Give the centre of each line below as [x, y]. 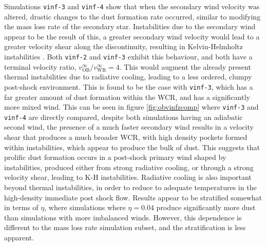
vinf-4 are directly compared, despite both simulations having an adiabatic [123, 117]
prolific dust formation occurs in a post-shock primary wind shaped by [115, 157]
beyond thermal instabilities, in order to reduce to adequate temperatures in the [130, 187]
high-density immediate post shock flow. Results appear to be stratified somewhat [133, 197]
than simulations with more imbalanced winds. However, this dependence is [123, 217]
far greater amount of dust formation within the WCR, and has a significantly [127, 97]
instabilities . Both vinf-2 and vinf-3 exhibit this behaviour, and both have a [128, 57]
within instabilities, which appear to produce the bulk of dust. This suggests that [132, 147]
